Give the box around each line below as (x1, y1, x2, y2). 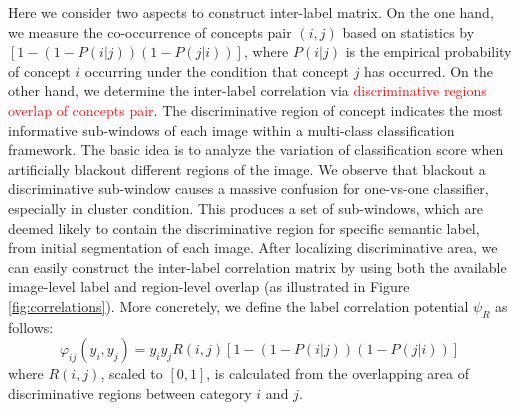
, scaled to (100, 363, 163, 384)
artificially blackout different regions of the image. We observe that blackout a (8, 158, 486, 179)
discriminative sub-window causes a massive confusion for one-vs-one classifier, (8, 178, 489, 199)
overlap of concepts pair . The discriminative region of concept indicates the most (8, 99, 503, 120)
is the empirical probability (345, 41, 512, 62)
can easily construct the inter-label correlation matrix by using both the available (8, 256, 507, 277)
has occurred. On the (364, 60, 493, 81)
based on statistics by (342, 21, 475, 42)
